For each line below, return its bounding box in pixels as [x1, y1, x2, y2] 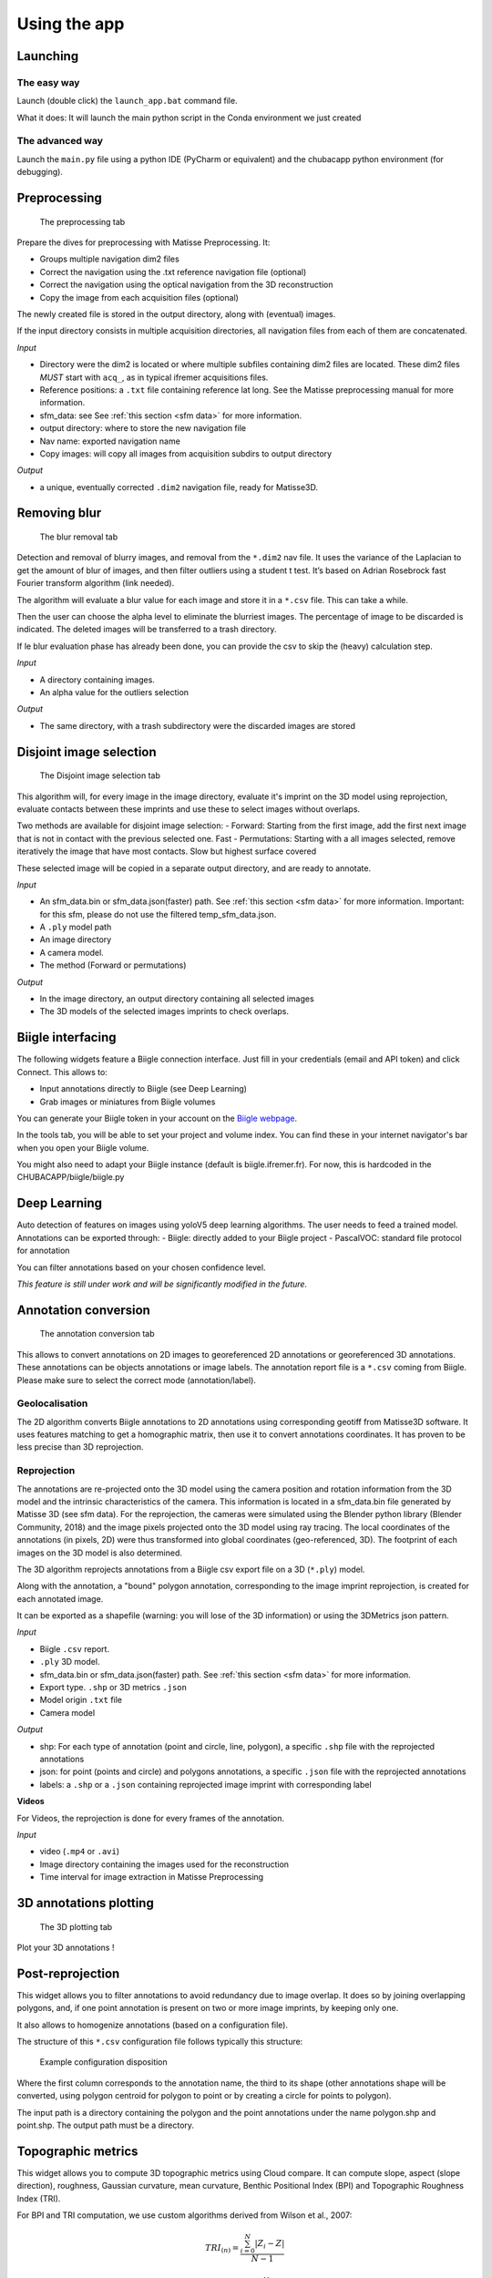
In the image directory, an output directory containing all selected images [39, 993, 314, 1004]
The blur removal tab [39, 531, 118, 542]
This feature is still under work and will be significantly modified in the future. [16, 1278, 308, 1289]
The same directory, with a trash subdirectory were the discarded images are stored [39, 720, 355, 731]
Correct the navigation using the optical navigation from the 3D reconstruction [39, 279, 333, 291]
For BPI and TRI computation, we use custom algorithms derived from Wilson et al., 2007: [16, 2210, 353, 2221]
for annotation [16, 1245, 70, 1257]
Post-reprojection [16, 1965, 120, 1981]
